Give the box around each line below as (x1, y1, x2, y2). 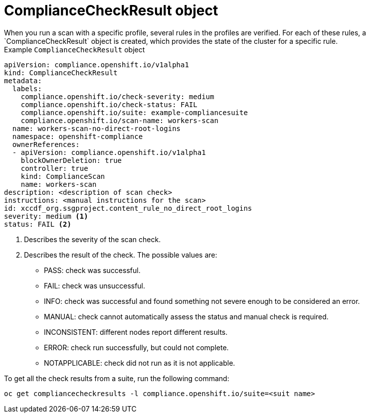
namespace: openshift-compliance (12, 132, 143, 140)
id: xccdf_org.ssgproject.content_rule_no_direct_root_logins (4, 204, 252, 212)
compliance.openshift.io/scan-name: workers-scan (20, 116, 218, 125)
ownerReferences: (12, 140, 80, 148)
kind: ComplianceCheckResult (4, 68, 118, 77)
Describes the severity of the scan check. (24, 235, 161, 244)
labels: (12, 84, 42, 93)
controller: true (20, 164, 88, 172)
